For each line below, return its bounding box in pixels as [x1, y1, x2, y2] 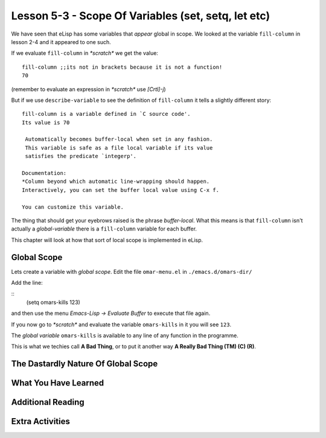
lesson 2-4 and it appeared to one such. [11, 38, 111, 45]
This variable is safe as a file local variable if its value [25, 144, 213, 151]
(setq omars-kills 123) [26, 299, 81, 306]
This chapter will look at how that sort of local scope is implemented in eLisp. [11, 236, 203, 244]
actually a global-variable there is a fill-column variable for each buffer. [11, 225, 197, 232]
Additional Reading [11, 397, 85, 407]
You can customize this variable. [22, 203, 124, 211]
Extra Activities [11, 416, 71, 427]
